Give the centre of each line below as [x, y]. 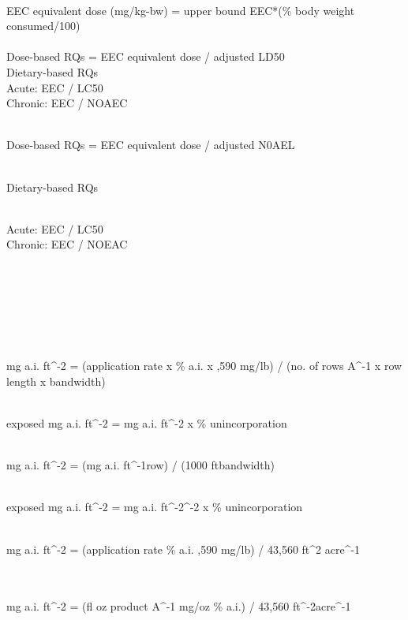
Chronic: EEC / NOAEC [67, 103]
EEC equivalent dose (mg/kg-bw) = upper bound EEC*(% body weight [181, 10]
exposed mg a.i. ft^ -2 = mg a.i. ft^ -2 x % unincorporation [147, 423]
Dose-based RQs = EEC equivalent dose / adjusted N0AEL [151, 145]
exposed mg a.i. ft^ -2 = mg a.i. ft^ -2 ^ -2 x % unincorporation [155, 507]
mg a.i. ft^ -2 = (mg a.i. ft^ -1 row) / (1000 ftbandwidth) [140, 465]
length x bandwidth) [56, 381]
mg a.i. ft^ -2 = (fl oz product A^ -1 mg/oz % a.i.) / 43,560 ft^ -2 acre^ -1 [179, 606]
